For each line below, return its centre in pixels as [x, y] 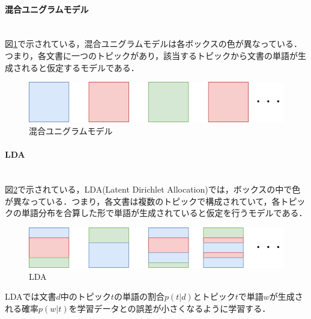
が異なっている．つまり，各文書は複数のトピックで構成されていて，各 [143, 201]
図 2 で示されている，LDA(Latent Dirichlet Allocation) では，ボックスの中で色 [153, 189]
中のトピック [86, 296]
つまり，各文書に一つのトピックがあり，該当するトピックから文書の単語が [152, 55]
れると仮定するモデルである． [80, 67]
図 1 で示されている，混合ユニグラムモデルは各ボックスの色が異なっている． [154, 44]
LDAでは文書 [31, 296]
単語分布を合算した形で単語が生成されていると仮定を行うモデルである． [164, 213]
